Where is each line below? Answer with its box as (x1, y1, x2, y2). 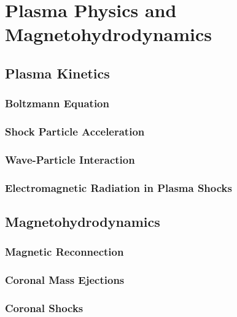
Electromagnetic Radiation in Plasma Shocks (5, 180, 232, 195)
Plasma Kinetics (5, 63, 110, 82)
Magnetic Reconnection (5, 244, 124, 259)
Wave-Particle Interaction (5, 151, 135, 167)
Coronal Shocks (5, 300, 84, 316)
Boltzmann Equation (5, 96, 109, 111)
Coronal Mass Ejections (5, 272, 125, 288)
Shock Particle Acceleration (5, 124, 145, 139)
